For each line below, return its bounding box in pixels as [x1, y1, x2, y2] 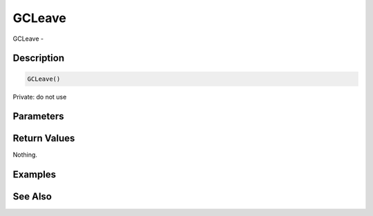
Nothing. [12, 150, 38, 159]
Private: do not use [12, 92, 67, 101]
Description [12, 52, 65, 64]
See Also [12, 190, 52, 203]
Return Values [12, 132, 75, 144]
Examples [12, 169, 57, 181]
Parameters [12, 110, 64, 122]
